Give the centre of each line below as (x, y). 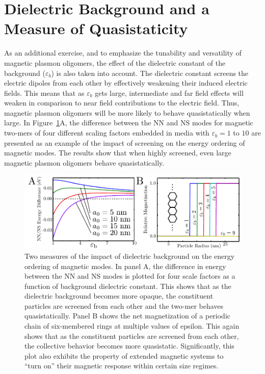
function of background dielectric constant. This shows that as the (128, 286)
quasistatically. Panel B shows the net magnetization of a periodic (128, 316)
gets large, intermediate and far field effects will (169, 92)
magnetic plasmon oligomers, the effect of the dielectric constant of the (115, 62)
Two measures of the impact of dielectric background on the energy (130, 256)
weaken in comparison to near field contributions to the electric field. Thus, (122, 103)
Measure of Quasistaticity (96, 28)
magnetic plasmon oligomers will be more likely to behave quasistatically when (127, 112)
